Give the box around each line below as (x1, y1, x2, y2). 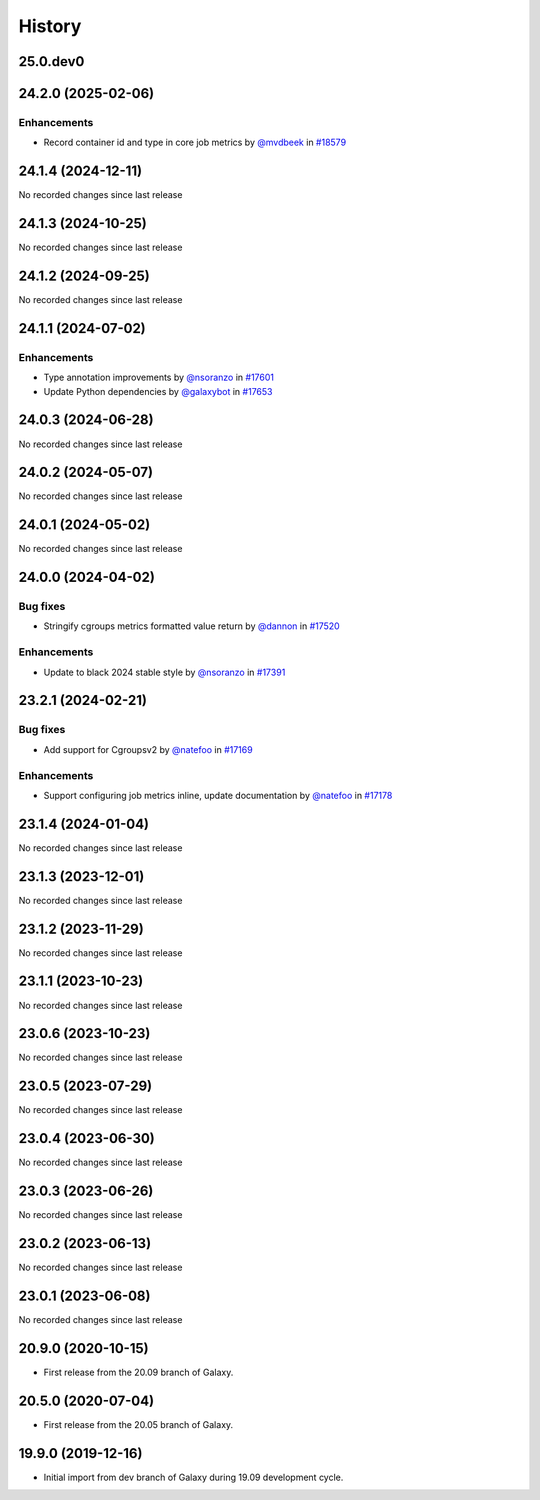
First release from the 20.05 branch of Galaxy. (43, 1418, 234, 1430)
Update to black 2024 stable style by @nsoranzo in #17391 (43, 666, 286, 678)
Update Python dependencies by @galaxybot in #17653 (43, 385, 273, 397)
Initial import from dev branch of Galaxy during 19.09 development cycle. (43, 1471, 344, 1483)
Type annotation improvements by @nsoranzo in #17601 (43, 371, 275, 384)
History (18, 15, 82, 37)
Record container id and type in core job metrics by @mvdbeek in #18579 (43, 136, 347, 149)
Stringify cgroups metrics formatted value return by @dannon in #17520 (43, 620, 340, 632)
